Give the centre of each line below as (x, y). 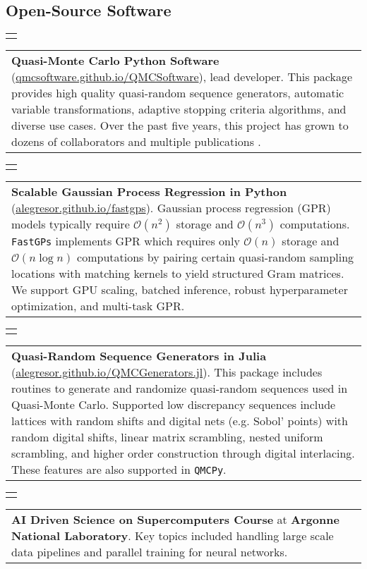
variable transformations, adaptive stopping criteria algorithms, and (179, 109)
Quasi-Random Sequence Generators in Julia (139, 356)
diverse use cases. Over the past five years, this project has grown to (180, 126)
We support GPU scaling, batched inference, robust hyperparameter (180, 290)
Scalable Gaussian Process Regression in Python (149, 192)
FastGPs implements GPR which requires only (126, 241)
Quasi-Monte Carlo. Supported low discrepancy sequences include (174, 405)
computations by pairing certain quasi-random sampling (216, 257)
